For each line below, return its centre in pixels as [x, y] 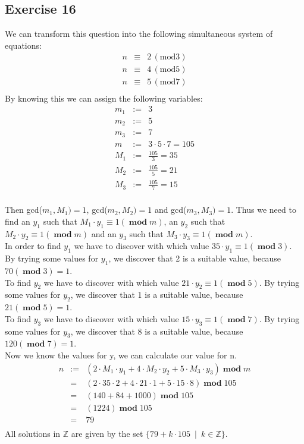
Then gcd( [23, 210]
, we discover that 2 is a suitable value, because [195, 258]
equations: [23, 45]
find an [18, 221]
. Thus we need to [264, 210]
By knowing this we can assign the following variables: [104, 98]
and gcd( [170, 210]
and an [104, 233]
